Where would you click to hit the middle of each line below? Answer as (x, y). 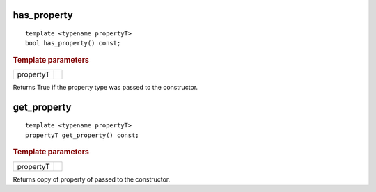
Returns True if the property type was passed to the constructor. (105, 88)
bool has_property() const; (73, 43)
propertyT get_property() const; (82, 135)
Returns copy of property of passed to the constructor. (92, 179)
